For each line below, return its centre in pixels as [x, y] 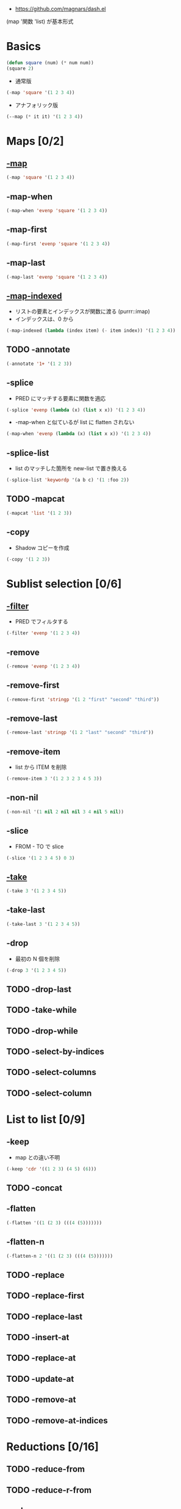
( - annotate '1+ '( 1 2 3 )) [39, 364]
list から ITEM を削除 [41, 767]
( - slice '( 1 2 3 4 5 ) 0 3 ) [41, 858]
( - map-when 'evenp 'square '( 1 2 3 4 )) [57, 211]
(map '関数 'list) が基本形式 [40, 21]
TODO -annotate [38, 350]
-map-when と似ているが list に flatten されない [75, 422]
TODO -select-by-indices [55, 1052]
